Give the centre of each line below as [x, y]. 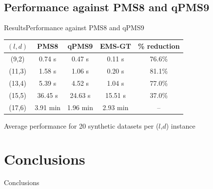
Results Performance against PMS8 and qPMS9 [74, 28]
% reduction [159, 46]
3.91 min [48, 107]
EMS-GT [116, 46]
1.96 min [80, 107]
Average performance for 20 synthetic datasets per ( [81, 125]
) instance [181, 125]
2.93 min [116, 107]
